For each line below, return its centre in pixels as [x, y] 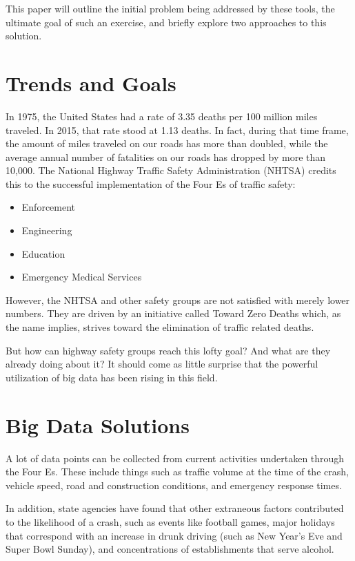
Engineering [47, 230]
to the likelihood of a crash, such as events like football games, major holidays [170, 521]
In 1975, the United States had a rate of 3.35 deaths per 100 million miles [162, 116]
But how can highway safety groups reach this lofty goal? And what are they [168, 350]
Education [43, 253]
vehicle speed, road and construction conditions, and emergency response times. [174, 485]
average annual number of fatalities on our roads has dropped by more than [166, 156]
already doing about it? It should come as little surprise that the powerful [162, 364]
